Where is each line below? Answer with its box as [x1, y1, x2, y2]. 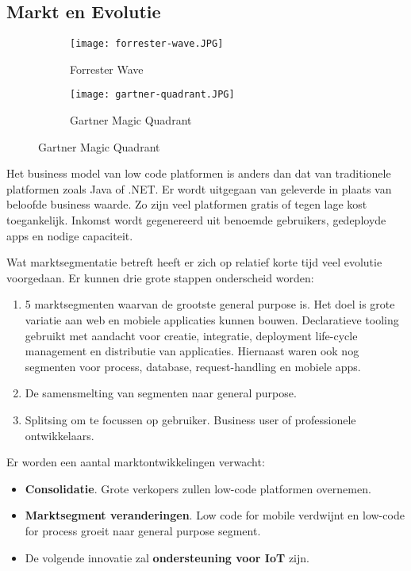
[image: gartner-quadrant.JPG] [70, 89, 235, 101]
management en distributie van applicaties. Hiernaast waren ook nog [25, 343, 359, 359]
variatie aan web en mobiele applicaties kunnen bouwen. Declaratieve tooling [25, 312, 399, 328]
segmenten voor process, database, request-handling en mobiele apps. [25, 358, 361, 374]
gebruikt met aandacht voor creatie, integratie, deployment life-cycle [25, 327, 358, 343]
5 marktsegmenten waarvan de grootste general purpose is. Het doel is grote [25, 296, 395, 312]
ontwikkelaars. [25, 427, 94, 443]
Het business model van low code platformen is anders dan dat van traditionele [6, 165, 391, 182]
